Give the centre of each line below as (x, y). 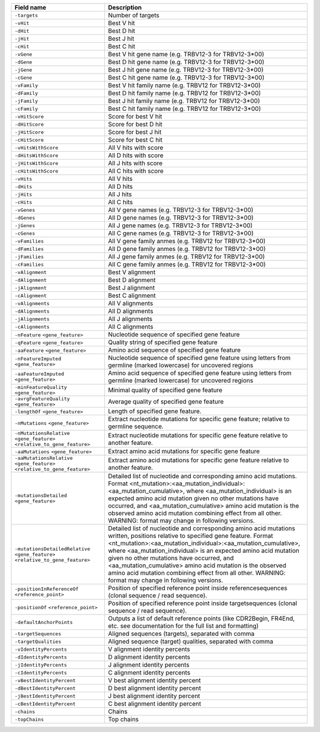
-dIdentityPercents (41, 657)
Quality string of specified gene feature (163, 342)
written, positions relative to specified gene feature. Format (191, 536)
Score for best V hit (135, 117)
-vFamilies (29, 241)
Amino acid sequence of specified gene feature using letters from (199, 373)
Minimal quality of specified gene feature (165, 390)
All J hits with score (135, 163)
